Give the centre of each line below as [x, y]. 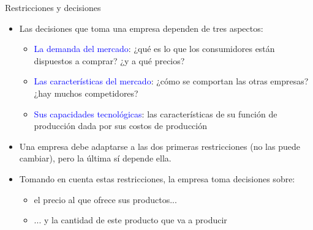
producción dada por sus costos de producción [120, 126]
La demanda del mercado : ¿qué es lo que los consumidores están [154, 49]
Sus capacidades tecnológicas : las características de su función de [156, 113]
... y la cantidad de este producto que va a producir [130, 220]
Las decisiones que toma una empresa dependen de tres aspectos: [141, 28]
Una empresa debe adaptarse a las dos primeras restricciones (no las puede [160, 146]
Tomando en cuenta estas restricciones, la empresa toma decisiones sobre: [157, 178]
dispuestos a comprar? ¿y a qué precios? [109, 60]
